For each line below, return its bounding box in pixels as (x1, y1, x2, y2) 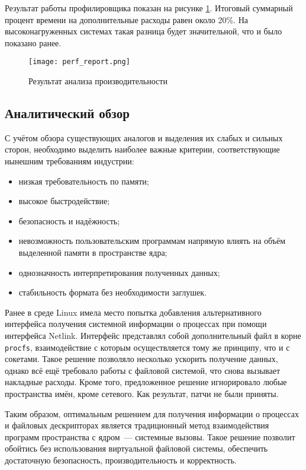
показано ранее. (5, 36, 62, 49)
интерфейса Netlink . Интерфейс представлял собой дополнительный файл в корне (5, 329, 301, 341)
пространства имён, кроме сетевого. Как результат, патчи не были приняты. (5, 387, 279, 399)
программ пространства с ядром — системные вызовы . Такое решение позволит (5, 430, 295, 443)
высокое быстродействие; (18, 195, 110, 207)
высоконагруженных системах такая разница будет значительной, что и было (5, 25, 282, 37)
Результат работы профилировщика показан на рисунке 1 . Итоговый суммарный (5, 2, 293, 14)
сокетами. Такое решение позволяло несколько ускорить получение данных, (5, 352, 278, 365)
